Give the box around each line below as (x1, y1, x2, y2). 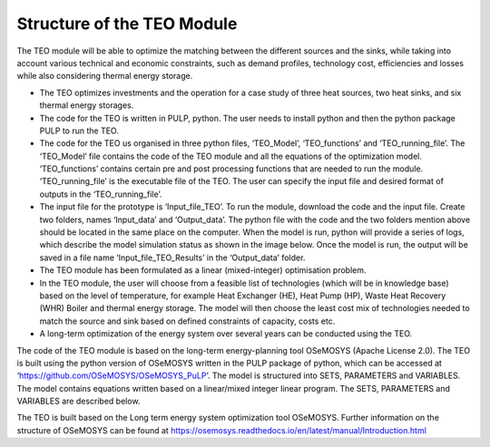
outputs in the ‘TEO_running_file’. (39, 189, 162, 199)
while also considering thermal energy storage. (16, 71, 193, 82)
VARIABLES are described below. (16, 395, 141, 407)
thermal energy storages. (39, 100, 134, 111)
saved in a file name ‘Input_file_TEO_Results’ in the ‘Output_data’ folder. (39, 252, 306, 263)
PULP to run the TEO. (39, 125, 120, 136)
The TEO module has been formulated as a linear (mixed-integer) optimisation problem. (39, 265, 367, 276)
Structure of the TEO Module (16, 14, 238, 34)
